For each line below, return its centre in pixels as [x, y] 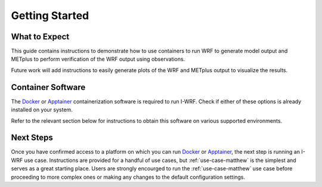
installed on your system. [42, 110]
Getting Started [50, 15]
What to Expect [40, 37]
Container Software [48, 87]
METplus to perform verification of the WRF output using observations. [98, 59]
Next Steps [32, 138]
